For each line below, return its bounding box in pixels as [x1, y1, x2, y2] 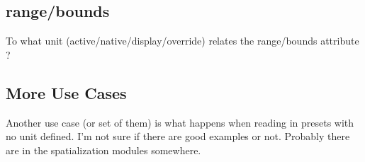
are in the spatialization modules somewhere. [6, 142, 201, 157]
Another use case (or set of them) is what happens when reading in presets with [6, 115, 354, 129]
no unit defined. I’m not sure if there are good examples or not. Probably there [6, 129, 350, 144]
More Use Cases [6, 81, 127, 103]
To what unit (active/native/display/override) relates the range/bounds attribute [6, 33, 359, 48]
